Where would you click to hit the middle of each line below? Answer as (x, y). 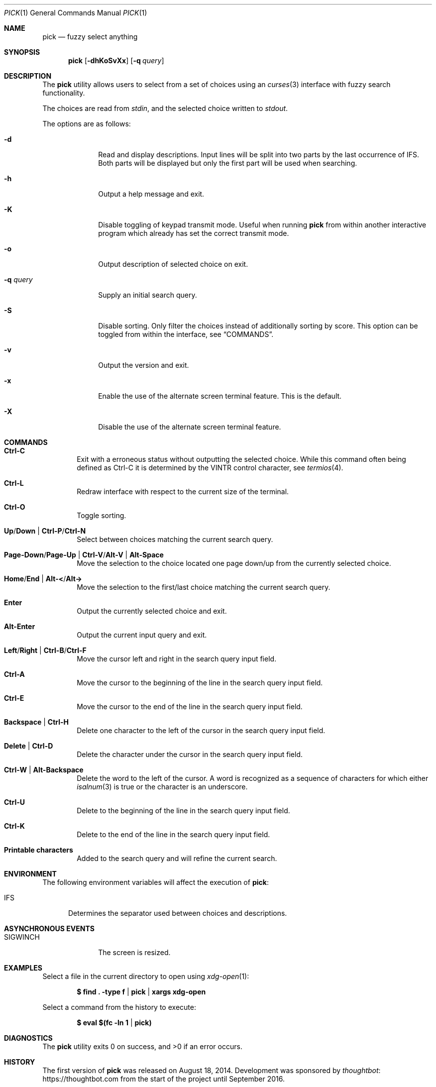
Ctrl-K (14, 826)
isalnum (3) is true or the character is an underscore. (162, 787)
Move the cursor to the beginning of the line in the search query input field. (200, 683)
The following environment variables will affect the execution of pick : (156, 882)
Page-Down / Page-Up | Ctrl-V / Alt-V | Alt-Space (84, 555)
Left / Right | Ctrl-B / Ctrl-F (45, 650)
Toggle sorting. (102, 515)
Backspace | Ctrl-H (37, 722)
